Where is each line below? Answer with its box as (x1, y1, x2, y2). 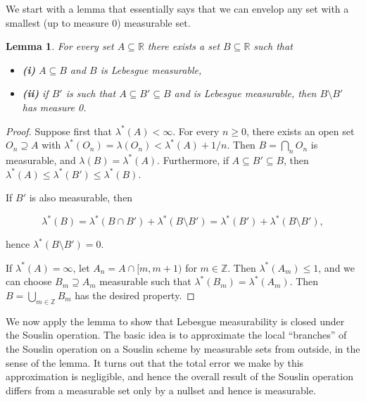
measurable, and (6, 152, 76, 167)
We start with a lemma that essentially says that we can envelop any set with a (6, 1, 349, 15)
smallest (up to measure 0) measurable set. (6, 15, 191, 30)
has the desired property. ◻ (75, 288, 195, 303)
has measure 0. (22, 99, 87, 114)
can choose (6, 274, 52, 289)
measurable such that (99, 274, 191, 289)
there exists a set (147, 39, 220, 54)
